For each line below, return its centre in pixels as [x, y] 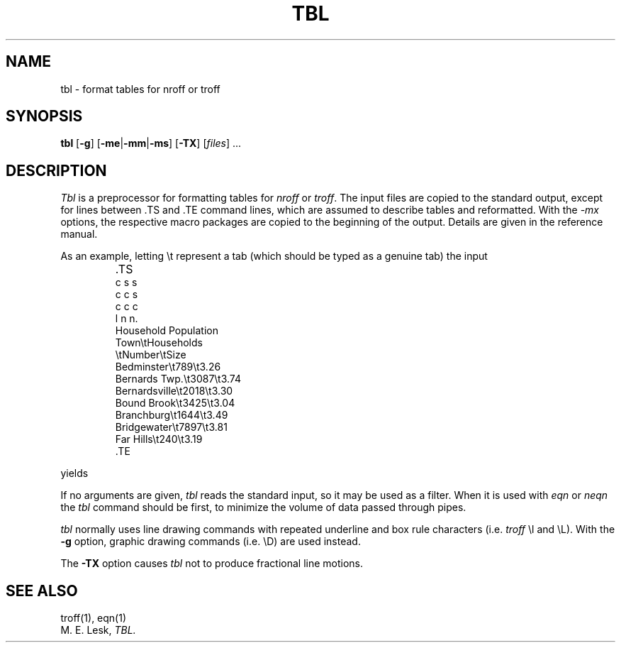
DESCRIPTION [56, 170]
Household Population [167, 331]
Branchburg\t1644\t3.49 [172, 415]
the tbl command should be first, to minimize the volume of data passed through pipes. [263, 507]
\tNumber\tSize [151, 355]
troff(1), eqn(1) [94, 618]
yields [74, 473]
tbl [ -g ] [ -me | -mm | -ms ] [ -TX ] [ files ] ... [151, 143]
